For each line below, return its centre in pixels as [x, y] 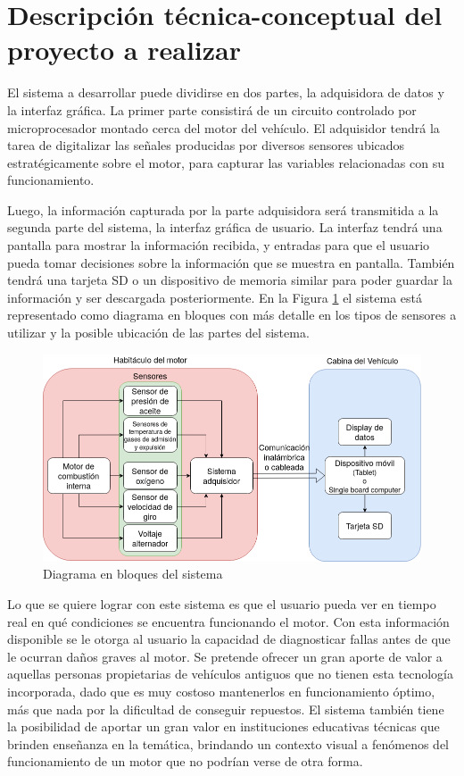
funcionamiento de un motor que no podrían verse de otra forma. [185, 761]
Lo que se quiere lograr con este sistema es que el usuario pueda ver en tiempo [222, 604]
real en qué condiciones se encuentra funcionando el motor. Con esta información [228, 621]
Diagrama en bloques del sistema [133, 574]
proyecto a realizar [124, 50]
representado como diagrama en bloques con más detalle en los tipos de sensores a [232, 315]
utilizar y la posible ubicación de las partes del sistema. [158, 333]
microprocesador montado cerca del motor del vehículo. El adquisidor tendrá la [224, 127]
